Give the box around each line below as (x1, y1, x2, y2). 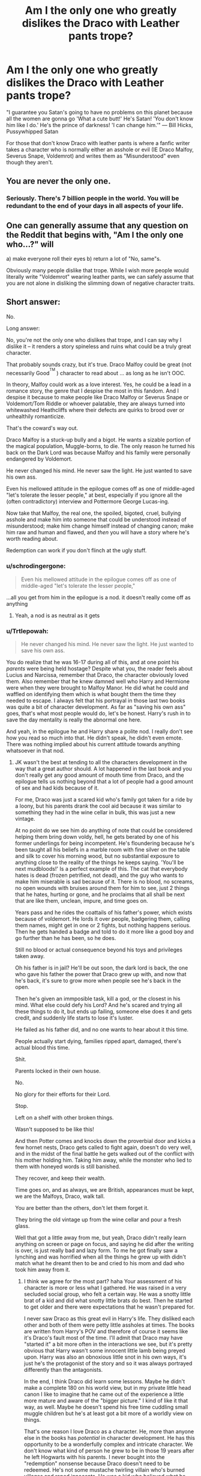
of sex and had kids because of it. (14, 784, 99, 792)
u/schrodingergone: (6, 562, 66, 570)
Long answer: (6, 325, 40, 332)
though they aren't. (6, 158, 54, 166)
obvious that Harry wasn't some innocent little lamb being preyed (23, 1347, 186, 1354)
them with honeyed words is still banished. (14, 1163, 121, 1170)
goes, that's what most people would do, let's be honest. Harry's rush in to (6, 710, 191, 717)
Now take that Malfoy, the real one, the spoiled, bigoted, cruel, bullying (6, 509, 181, 517)
